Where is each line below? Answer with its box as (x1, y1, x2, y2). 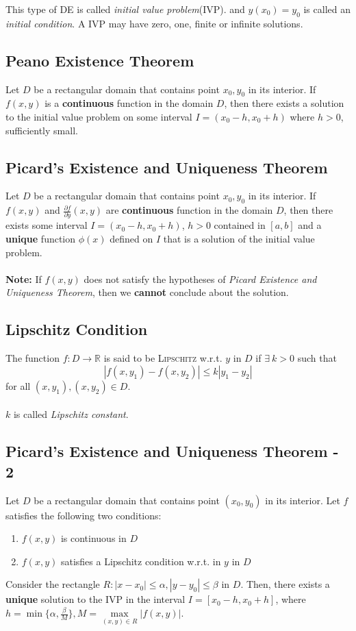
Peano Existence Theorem (5, 49, 194, 71)
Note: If (5, 271, 42, 286)
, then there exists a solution (224, 96, 344, 110)
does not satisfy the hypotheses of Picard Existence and (84, 271, 317, 286)
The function (5, 351, 60, 365)
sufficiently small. (5, 123, 78, 137)
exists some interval (5, 218, 88, 232)
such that (297, 351, 337, 365)
